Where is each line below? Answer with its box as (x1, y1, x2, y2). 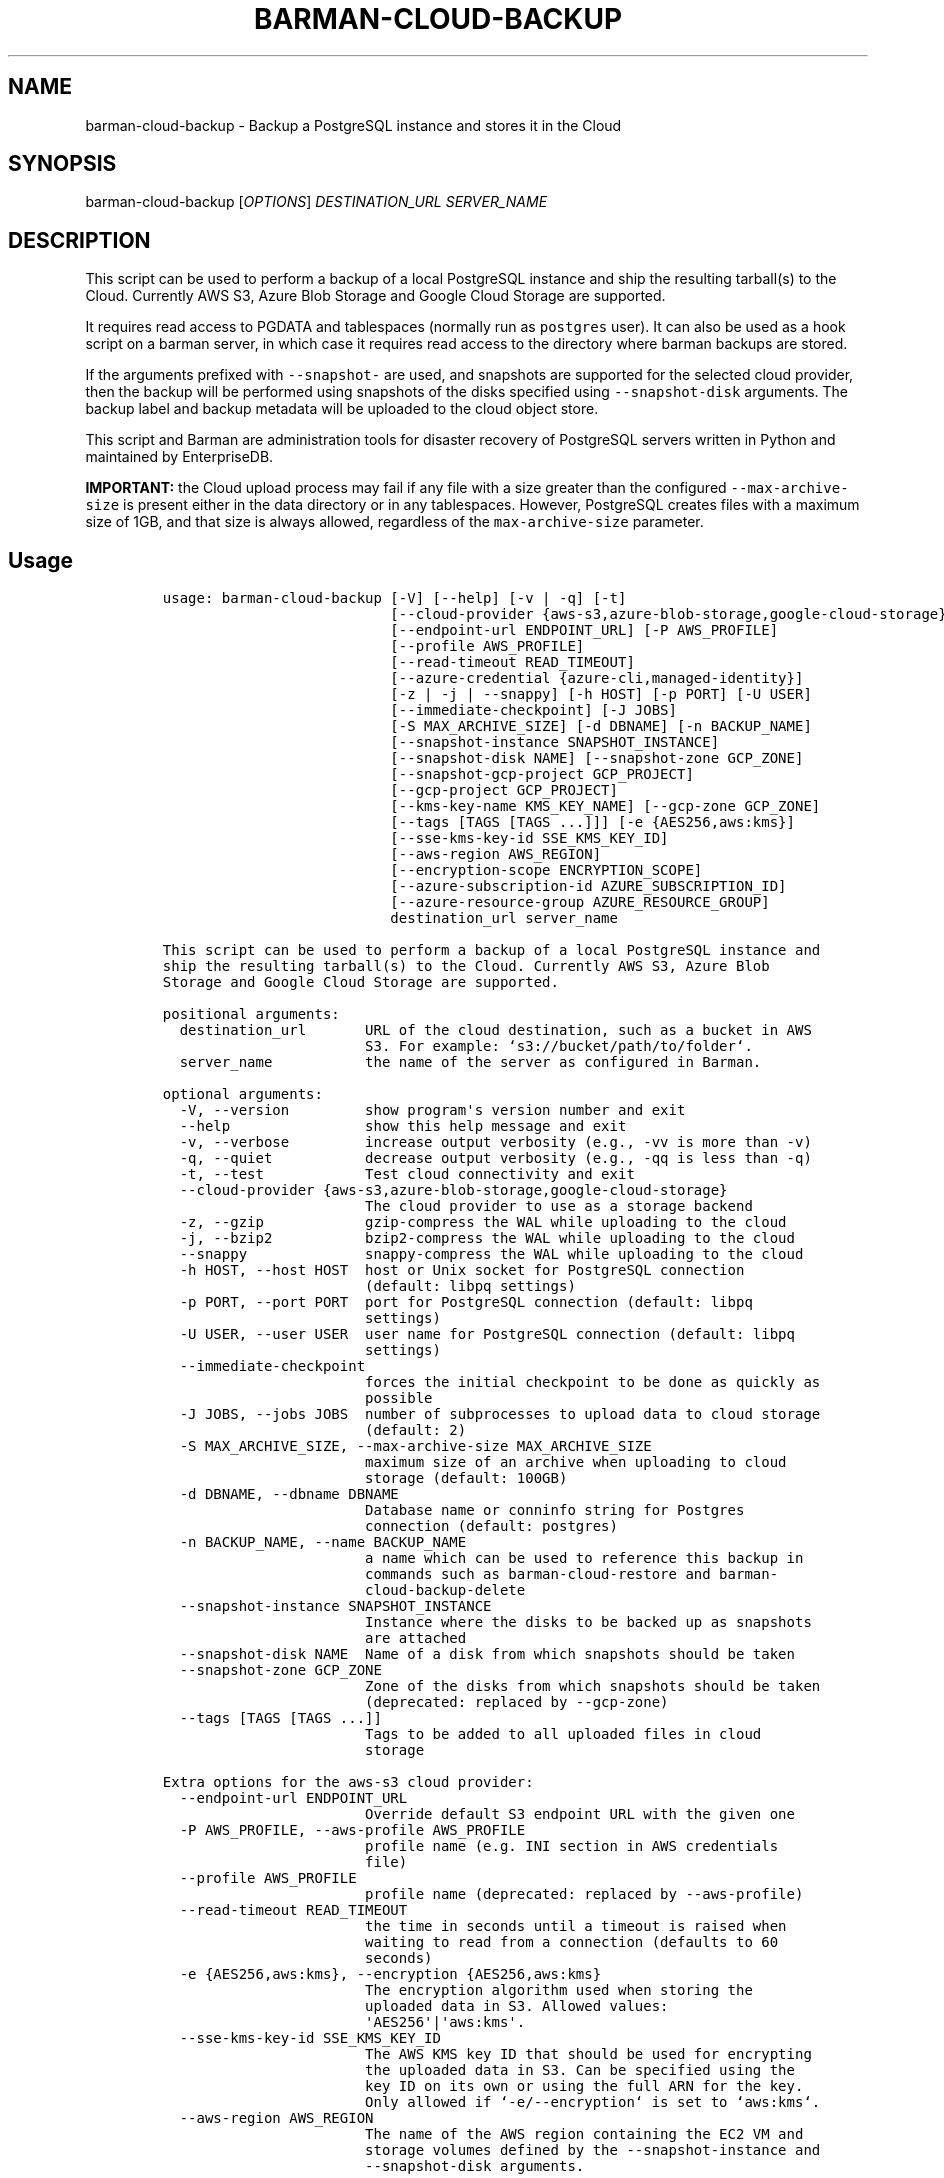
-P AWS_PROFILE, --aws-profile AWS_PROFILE (179, 1822, 526, 1839)
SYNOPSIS (8, 151, 117, 177)
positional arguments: (162, 1006, 340, 1023)
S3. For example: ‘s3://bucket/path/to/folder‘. (365, 1038, 753, 1055)
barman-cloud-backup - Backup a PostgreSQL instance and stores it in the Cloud (85, 116, 622, 134)
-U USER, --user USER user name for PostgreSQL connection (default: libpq (179, 1326, 795, 1343)
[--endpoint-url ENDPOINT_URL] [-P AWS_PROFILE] (390, 622, 779, 639)
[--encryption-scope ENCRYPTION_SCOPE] (390, 862, 703, 879)
